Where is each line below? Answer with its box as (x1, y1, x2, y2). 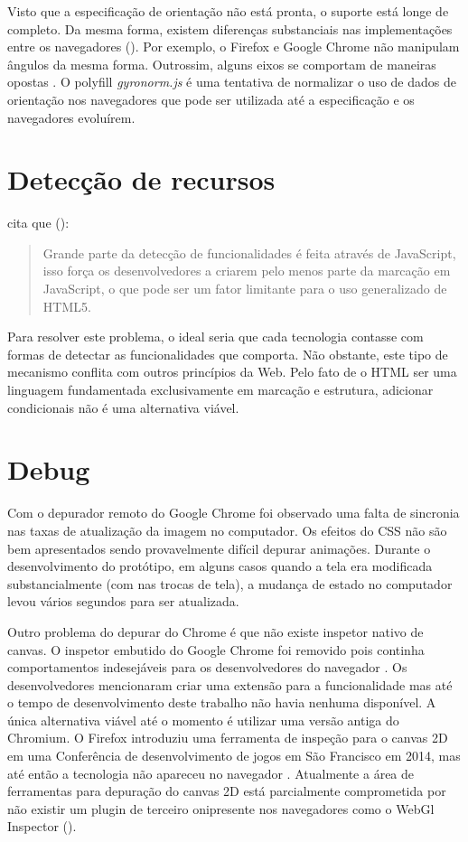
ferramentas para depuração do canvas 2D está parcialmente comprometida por (7, 781, 446, 800)
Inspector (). (7, 817, 77, 836)
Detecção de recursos (7, 161, 276, 198)
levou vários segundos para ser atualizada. (7, 592, 239, 611)
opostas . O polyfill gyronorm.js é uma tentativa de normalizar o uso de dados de (7, 72, 456, 91)
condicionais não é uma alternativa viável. (7, 398, 239, 416)
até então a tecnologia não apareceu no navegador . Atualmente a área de (7, 763, 415, 782)
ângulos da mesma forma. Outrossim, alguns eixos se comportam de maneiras (7, 54, 436, 73)
